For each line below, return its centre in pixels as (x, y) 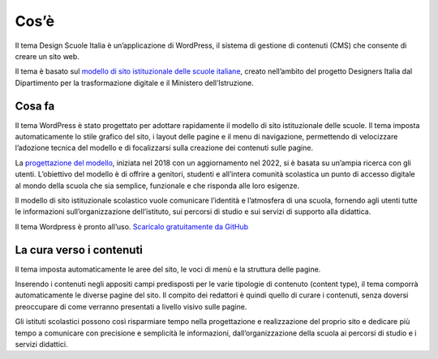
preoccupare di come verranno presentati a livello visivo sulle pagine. (131, 306)
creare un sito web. (47, 56)
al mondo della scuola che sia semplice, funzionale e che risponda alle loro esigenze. (157, 186)
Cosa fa (35, 106)
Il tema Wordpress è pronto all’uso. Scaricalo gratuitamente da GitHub (132, 226)
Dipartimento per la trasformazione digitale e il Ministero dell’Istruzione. (135, 83)
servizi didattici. (41, 344)
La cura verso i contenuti (79, 250)
